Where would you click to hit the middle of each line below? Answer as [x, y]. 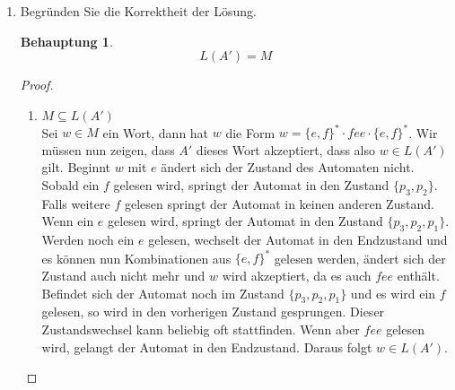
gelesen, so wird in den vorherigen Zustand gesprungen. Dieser [213, 312]
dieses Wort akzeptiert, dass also [286, 149]
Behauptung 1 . [66, 41]
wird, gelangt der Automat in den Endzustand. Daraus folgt [207, 347]
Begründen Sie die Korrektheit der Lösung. [138, 11]
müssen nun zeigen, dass [108, 149]
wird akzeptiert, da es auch [297, 275]
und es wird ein [393, 293]
